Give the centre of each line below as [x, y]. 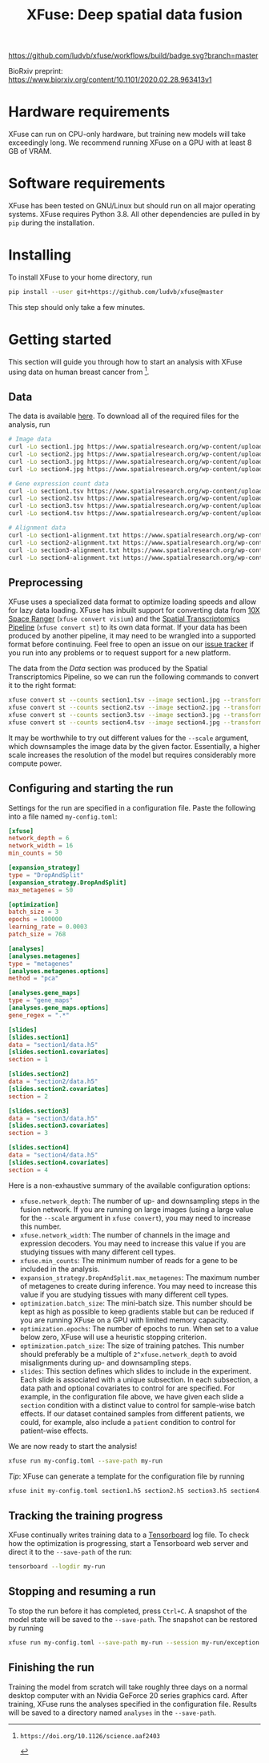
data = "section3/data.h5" [53, 1118]
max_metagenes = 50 [41, 890]
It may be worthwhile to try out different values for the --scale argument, [129, 738]
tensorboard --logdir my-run [57, 1567]
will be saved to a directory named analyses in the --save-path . [112, 1713]
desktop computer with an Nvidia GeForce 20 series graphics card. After [128, 1695]
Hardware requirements [89, 112]
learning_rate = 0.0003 [48, 927]
